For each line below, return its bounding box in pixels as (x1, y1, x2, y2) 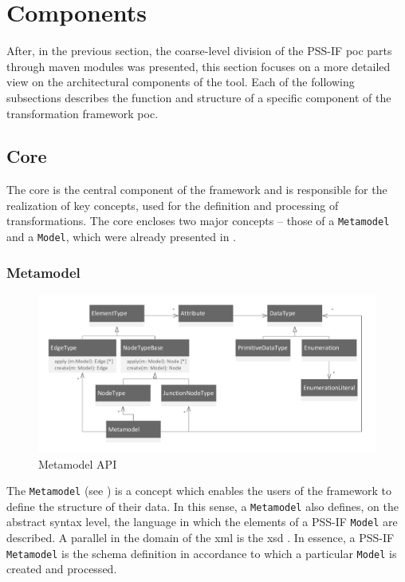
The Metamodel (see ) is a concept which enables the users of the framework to (6, 482, 391, 499)
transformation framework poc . (6, 105, 159, 121)
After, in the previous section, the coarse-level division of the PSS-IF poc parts (6, 42, 392, 59)
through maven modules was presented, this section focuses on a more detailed (6, 57, 391, 74)
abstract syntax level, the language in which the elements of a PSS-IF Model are (6, 513, 398, 530)
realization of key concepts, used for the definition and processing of (6, 196, 339, 213)
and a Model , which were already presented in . (6, 228, 236, 245)
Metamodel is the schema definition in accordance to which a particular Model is (6, 544, 397, 561)
